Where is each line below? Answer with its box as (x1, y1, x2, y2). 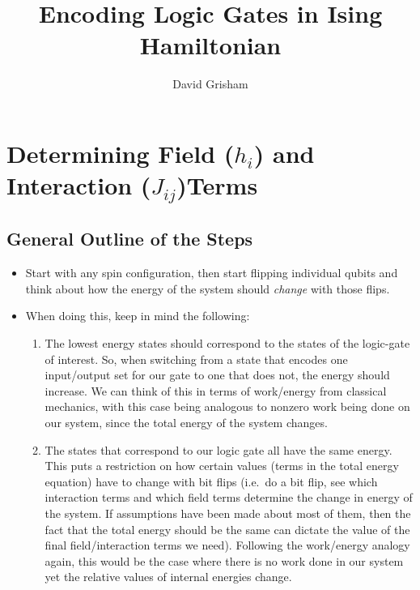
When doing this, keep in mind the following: (25, 307, 250, 324)
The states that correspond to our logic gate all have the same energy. (45, 441, 392, 458)
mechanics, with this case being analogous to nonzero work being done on (45, 398, 410, 415)
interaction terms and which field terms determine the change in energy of (45, 489, 413, 506)
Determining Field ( (6, 136, 235, 169)
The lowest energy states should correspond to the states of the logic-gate (45, 334, 410, 351)
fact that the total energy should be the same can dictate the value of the (45, 520, 410, 537)
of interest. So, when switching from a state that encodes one (45, 350, 348, 367)
